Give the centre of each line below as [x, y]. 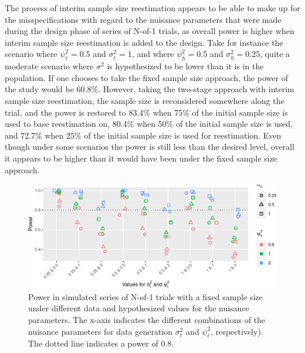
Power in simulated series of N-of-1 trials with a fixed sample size [145, 296]
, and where [153, 54]
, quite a [275, 54]
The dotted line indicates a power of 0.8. [101, 343]
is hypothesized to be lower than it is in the [185, 66]
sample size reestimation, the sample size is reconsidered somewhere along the [145, 100]
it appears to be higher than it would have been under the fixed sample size [141, 158]
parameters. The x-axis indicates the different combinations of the [147, 319]
